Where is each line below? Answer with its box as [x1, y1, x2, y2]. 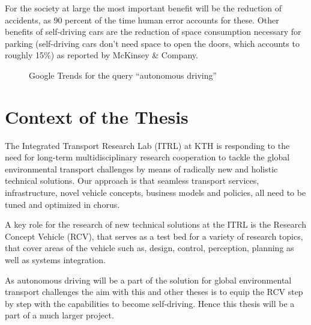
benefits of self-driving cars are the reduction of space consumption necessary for [5, 25, 301, 38]
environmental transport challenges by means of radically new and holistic [5, 162, 278, 175]
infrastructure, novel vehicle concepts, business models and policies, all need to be [5, 186, 306, 199]
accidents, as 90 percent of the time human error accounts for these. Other [5, 13, 279, 26]
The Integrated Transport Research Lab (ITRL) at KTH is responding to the [5, 139, 290, 151]
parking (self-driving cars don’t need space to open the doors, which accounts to [5, 37, 300, 49]
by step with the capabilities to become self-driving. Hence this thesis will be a [5, 297, 295, 309]
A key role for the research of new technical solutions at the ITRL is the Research [5, 218, 306, 231]
